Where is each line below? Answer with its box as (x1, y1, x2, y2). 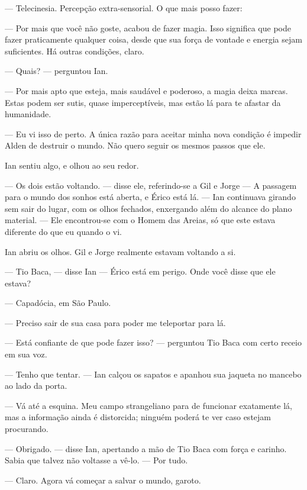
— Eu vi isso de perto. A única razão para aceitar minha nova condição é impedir (5, 127, 302, 140)
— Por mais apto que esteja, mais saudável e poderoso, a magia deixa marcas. (5, 84, 288, 96)
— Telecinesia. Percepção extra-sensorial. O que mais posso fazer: (5, 2, 243, 14)
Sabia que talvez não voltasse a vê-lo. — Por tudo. (5, 454, 188, 466)
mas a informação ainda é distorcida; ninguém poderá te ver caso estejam (5, 411, 271, 423)
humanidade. (5, 108, 51, 120)
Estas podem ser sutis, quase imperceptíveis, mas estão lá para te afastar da (5, 96, 281, 108)
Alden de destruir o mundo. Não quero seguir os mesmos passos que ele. (5, 139, 266, 151)
